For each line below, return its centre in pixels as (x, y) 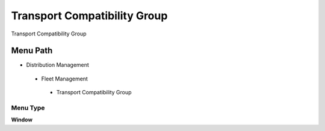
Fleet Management (65, 79)
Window (22, 120)
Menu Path (32, 51)
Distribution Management (58, 65)
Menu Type (28, 108)
